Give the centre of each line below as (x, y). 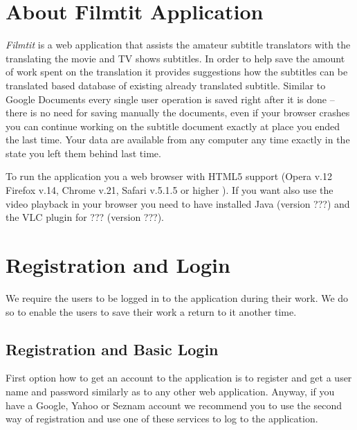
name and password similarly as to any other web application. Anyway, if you (170, 391)
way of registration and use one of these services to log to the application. (162, 419)
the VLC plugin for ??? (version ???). (85, 217)
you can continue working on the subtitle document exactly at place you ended (173, 126)
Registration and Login (118, 265)
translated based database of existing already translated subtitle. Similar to (166, 85)
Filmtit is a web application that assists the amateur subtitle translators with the (178, 45)
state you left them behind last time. (83, 153)
